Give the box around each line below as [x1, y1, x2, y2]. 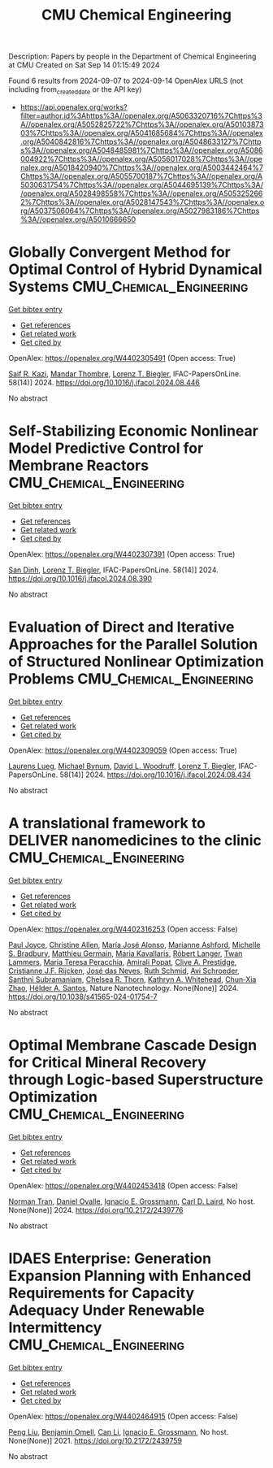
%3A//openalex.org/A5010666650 [19, 214, 136, 224]
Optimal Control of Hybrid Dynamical [8, 260, 262, 279]
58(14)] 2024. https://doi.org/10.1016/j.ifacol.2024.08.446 [8, 377, 201, 387]
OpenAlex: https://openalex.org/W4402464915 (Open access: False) [8, 1411, 239, 1421]
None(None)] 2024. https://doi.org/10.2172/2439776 [8, 1205, 184, 1214]
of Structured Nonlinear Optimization [8, 653, 264, 671]
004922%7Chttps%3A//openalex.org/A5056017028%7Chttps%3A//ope [19, 154, 262, 163]
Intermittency [8, 1318, 102, 1336]
